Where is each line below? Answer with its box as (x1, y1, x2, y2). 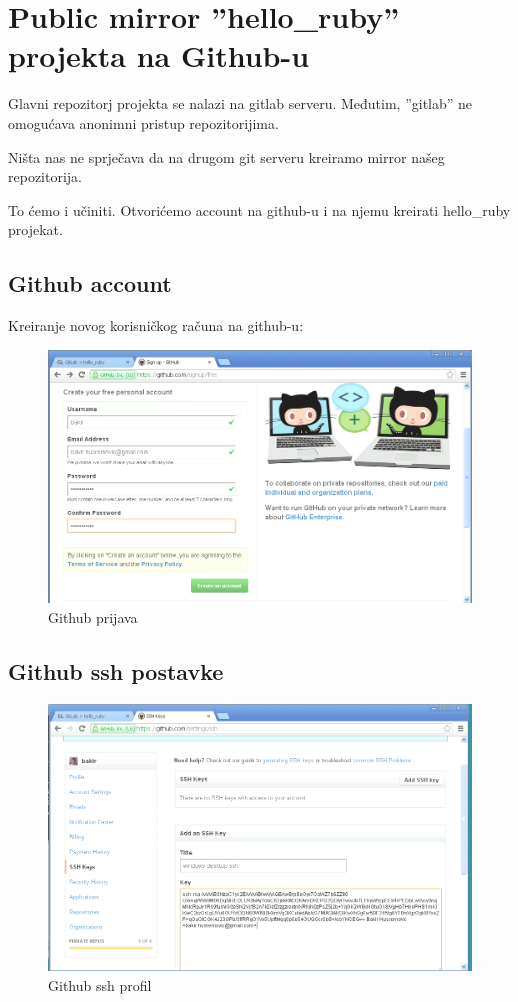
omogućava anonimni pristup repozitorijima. (8, 112, 279, 133)
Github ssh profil (48, 974, 152, 995)
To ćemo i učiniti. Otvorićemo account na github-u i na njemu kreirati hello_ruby (8, 199, 511, 220)
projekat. (8, 219, 63, 240)
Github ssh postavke (8, 655, 224, 686)
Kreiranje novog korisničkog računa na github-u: (8, 315, 304, 336)
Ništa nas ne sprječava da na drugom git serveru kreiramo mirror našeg (8, 146, 445, 167)
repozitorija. (8, 166, 82, 187)
